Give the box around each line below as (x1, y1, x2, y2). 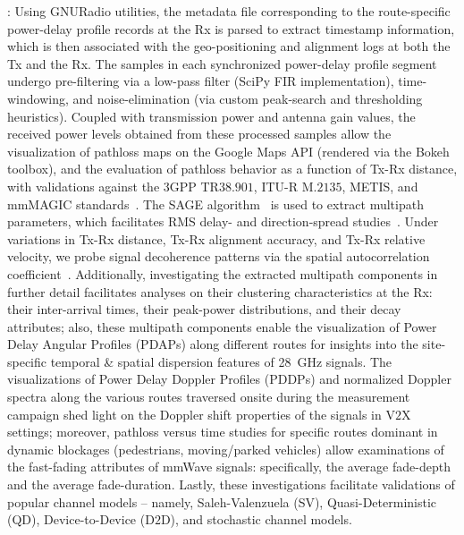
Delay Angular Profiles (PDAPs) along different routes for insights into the (7, 335, 418, 353)
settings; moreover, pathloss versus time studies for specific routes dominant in (7, 422, 438, 441)
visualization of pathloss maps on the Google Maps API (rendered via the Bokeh (7, 141, 450, 160)
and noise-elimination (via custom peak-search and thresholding (72, 89, 423, 107)
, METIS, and (342, 176, 418, 195)
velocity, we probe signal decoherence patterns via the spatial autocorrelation (7, 247, 430, 266)
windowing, (7, 89, 69, 107)
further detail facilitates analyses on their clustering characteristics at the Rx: (7, 282, 433, 301)
